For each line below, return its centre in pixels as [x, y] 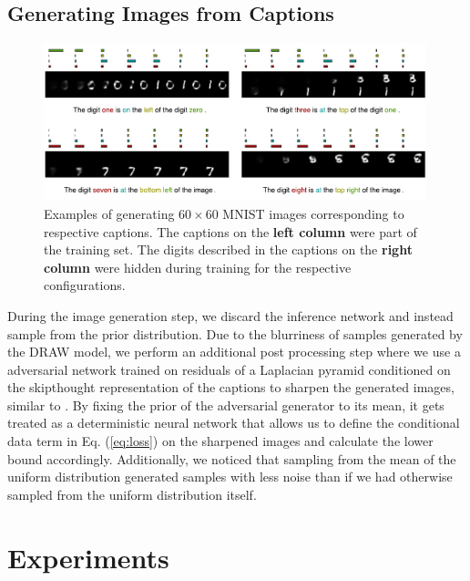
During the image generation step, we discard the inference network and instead [230, 315]
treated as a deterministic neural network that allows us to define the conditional [234, 423]
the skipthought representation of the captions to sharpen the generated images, [231, 387]
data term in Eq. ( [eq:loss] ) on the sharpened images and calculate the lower [220, 441]
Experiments [88, 557]
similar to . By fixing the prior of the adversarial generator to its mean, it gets [226, 405]
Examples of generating [109, 213]
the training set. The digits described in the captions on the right [228, 249]
